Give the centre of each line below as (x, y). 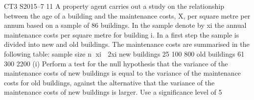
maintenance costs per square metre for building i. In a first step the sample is (122, 34)
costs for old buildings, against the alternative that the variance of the (109, 82)
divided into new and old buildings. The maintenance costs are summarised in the (127, 44)
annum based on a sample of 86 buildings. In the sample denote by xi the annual (125, 25)
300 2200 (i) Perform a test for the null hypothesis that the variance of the (116, 63)
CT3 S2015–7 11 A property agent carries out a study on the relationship (114, 6)
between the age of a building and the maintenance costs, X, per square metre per (127, 15)
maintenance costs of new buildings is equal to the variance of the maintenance (123, 73)
